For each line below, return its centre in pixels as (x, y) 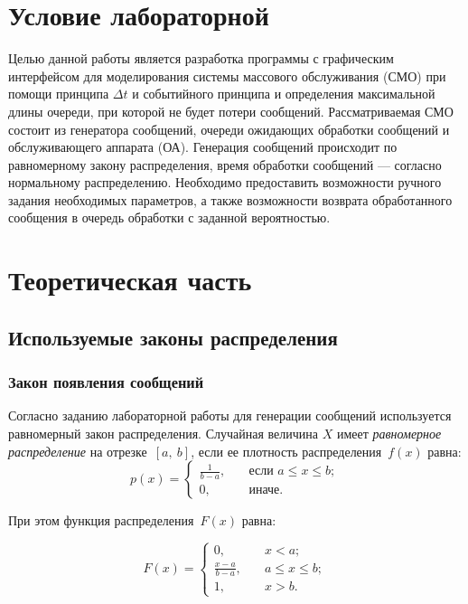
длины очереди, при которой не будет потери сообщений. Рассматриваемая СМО (231, 111)
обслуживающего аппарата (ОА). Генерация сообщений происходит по (203, 147)
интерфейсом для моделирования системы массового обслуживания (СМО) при (227, 75)
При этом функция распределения (101, 520)
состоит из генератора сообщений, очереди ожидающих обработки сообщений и (229, 129)
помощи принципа (59, 94)
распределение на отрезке (78, 451)
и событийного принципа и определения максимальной (284, 94)
